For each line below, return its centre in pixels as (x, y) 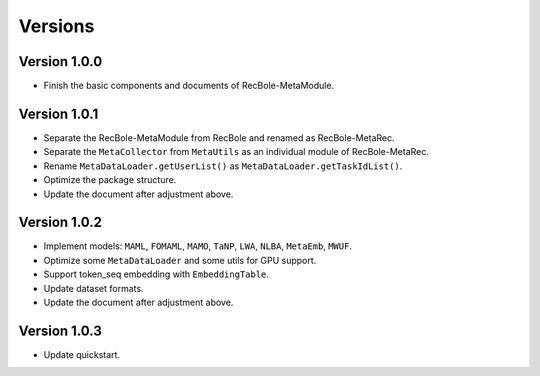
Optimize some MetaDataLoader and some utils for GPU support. (180, 260)
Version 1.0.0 (60, 61)
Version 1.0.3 (60, 330)
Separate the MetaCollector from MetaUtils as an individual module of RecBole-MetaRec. (236, 152)
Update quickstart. (81, 354)
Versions (56, 26)
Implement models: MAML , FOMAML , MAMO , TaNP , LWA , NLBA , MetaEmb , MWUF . (197, 246)
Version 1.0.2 (60, 222)
